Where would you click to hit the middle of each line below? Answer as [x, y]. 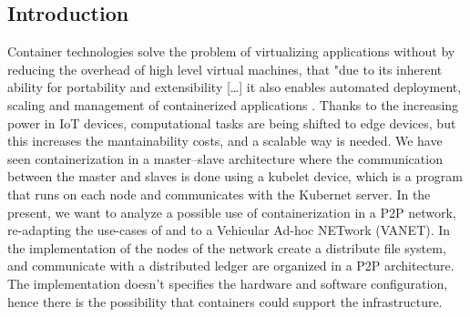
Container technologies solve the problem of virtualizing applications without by [231, 51]
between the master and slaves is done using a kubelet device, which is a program [235, 176]
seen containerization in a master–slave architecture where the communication [225, 158]
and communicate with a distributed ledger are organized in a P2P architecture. [231, 266]
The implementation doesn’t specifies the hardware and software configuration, [228, 283]
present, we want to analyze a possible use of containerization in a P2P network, [232, 212]
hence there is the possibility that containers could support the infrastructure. [225, 301]
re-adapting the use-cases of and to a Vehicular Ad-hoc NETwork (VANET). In [229, 230]
